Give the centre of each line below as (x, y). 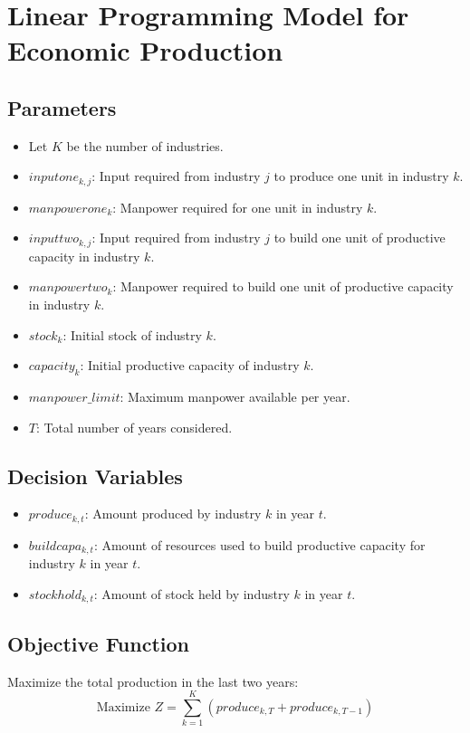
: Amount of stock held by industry (192, 593)
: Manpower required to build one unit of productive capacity (283, 286)
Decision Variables (95, 476)
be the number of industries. (145, 145)
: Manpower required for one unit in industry (238, 207)
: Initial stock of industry (132, 334)
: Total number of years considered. (134, 427)
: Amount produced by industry (173, 514)
